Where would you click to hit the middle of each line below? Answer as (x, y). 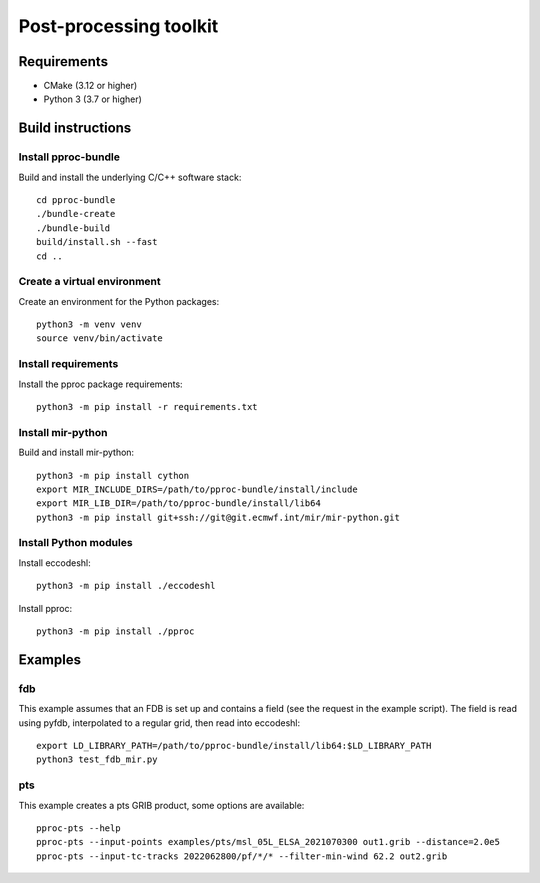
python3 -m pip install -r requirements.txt (147, 407)
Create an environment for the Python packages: (119, 301)
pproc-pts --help (78, 828)
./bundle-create (76, 214)
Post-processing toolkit (118, 26)
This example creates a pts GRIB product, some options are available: (161, 805)
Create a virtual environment (90, 282)
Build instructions (75, 128)
